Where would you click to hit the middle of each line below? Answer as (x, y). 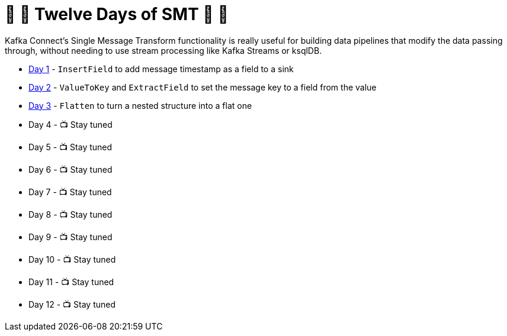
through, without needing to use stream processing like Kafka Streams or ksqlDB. (163, 50)
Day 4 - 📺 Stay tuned (70, 124)
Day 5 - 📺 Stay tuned (70, 147)
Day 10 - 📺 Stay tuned (72, 259)
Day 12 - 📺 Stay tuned (72, 304)
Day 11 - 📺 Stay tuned (71, 282)
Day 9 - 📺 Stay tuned (70, 237)
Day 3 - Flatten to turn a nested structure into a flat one (140, 105)
